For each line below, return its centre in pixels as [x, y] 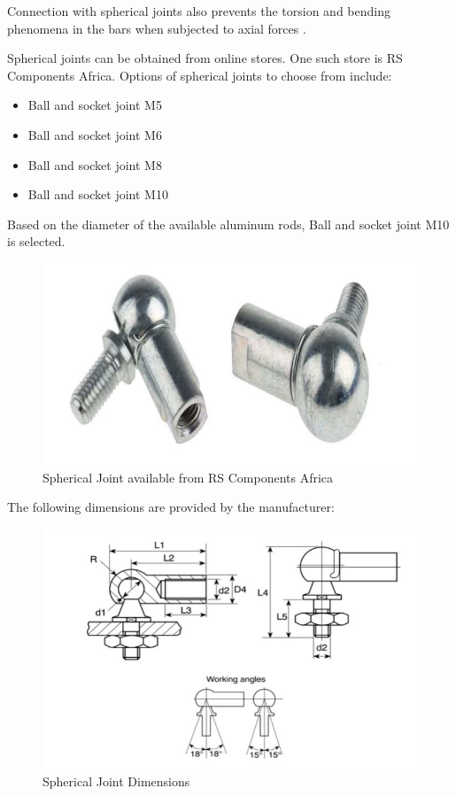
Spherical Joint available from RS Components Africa [188, 477]
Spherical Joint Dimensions [116, 781]
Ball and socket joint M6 [95, 134]
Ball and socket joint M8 [95, 164]
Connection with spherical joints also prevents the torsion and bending [199, 11]
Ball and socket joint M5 [95, 105]
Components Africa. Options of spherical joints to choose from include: [200, 75]
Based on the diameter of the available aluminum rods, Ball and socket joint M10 [228, 224]
